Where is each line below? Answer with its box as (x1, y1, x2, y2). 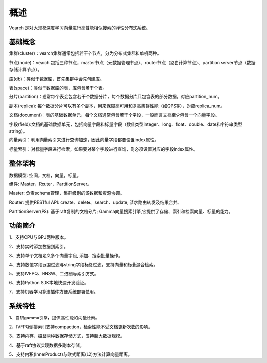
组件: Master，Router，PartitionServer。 (9, 181, 91, 187)
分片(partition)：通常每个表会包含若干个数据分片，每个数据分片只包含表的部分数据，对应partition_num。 (9, 94, 222, 100)
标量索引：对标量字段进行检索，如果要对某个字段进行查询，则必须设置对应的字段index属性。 (9, 146, 198, 152)
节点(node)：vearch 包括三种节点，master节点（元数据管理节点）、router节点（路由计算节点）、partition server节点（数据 (9, 59, 256, 65)
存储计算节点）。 (9, 67, 42, 73)
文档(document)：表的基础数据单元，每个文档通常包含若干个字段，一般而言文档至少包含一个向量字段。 (9, 112, 220, 118)
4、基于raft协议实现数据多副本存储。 (9, 342, 84, 348)
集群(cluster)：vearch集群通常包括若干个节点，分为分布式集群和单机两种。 (9, 50, 162, 56)
